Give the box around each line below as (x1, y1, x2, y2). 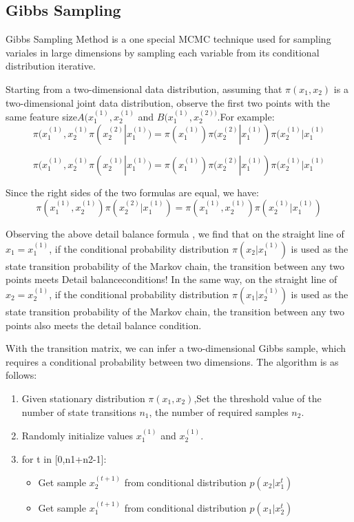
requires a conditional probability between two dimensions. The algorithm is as (6, 354, 339, 368)
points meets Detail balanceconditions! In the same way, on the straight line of (6, 272, 337, 286)
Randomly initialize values (21, 428, 134, 442)
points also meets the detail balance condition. (6, 317, 202, 332)
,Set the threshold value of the (194, 390, 322, 405)
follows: (6, 368, 37, 382)
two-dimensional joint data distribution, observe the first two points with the (6, 95, 331, 109)
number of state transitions (21, 404, 136, 419)
